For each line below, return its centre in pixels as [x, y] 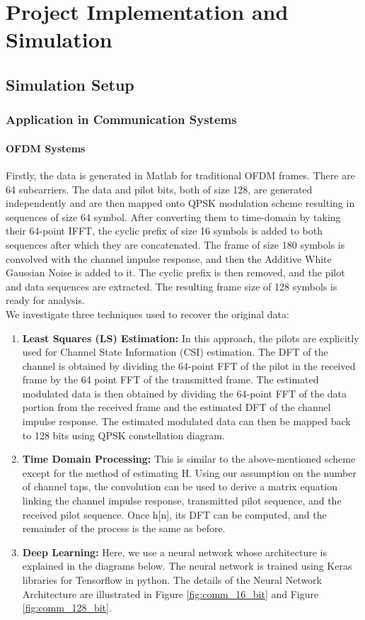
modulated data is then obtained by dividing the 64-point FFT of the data [185, 393]
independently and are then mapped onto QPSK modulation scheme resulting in [180, 203]
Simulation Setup [70, 84]
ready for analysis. [45, 300]
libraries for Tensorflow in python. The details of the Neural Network [172, 580]
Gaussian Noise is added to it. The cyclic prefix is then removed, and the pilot [175, 272]
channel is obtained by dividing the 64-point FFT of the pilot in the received [189, 365]
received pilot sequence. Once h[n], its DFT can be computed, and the [174, 514]
